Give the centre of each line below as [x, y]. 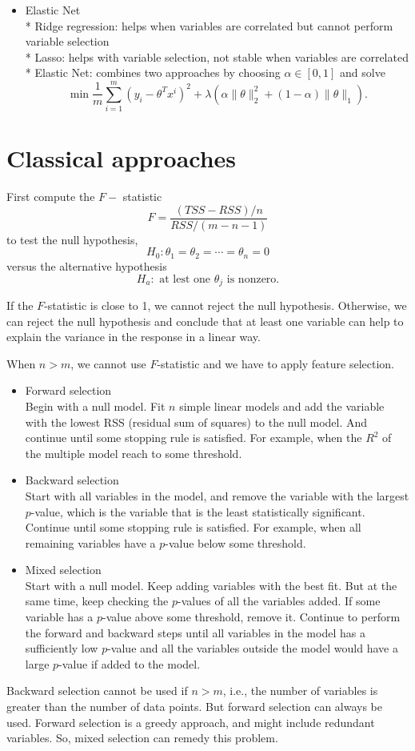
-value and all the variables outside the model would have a [253, 648]
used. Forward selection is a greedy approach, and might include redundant [191, 722]
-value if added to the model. [130, 663]
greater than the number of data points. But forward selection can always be [195, 707]
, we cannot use [108, 363]
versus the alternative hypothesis [87, 265]
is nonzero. [253, 279]
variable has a [59, 617]
